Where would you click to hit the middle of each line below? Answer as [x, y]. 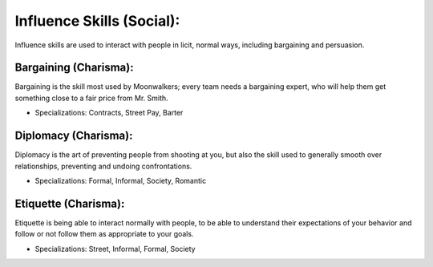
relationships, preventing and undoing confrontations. [103, 166]
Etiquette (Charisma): [70, 203]
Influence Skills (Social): [97, 21]
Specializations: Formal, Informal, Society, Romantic [121, 180]
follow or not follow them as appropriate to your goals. [104, 234]
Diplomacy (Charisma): [74, 136]
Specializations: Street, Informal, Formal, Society [115, 249]
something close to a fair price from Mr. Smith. [91, 98]
